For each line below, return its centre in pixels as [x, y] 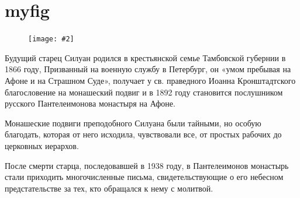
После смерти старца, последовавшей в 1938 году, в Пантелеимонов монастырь [147, 165]
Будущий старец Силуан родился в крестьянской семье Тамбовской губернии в [145, 57]
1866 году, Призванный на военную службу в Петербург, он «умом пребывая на [148, 69]
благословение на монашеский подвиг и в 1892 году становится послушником [144, 92]
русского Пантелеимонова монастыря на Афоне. [90, 103]
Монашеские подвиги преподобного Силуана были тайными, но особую [133, 123]
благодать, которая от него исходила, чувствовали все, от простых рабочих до [143, 134]
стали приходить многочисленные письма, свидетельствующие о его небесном [144, 177]
